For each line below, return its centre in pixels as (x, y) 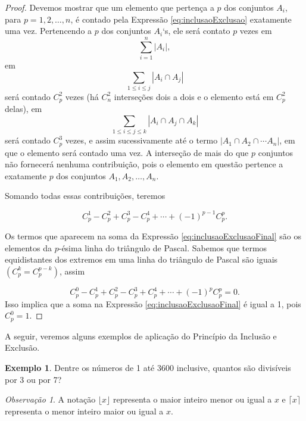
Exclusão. (22, 347)
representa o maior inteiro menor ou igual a (192, 399)
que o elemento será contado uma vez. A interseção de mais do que (127, 152)
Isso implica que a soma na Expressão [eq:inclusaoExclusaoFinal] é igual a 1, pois (153, 303)
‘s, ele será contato (196, 31)
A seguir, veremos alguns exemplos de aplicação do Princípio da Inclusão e (141, 336)
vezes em (256, 31)
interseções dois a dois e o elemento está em (194, 96)
